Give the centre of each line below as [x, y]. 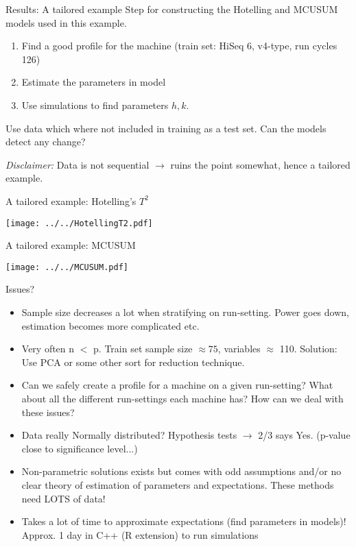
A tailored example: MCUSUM [71, 245]
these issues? [48, 412]
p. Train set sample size [143, 349]
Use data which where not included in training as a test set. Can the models [166, 128]
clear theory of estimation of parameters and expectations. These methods [178, 484]
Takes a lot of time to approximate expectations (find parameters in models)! [184, 521]
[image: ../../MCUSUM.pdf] [67, 267]
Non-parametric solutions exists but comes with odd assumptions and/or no [181, 471]
